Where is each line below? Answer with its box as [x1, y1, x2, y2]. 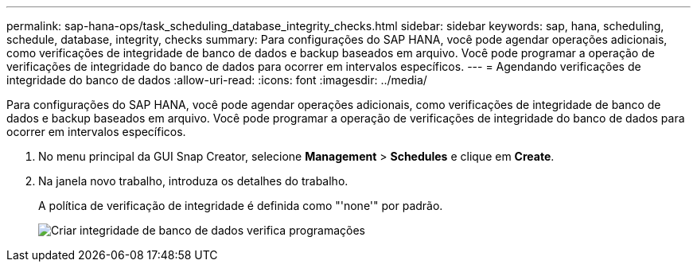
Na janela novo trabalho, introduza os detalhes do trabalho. [38, 174, 348, 188]
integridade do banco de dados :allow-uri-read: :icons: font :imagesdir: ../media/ [6, 73, 427, 87]
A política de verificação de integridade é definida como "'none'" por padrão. [38, 199, 443, 212]
